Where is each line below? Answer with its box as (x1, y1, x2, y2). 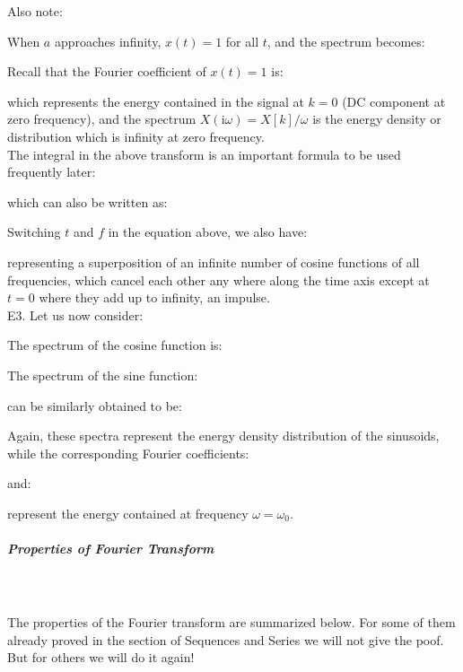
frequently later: (7, 162, 96, 181)
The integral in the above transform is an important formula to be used (7, 144, 401, 163)
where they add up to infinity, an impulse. (39, 288, 270, 307)
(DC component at (342, 92, 446, 110)
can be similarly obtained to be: (7, 396, 182, 415)
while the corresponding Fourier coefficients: (7, 443, 249, 462)
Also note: (7, 2, 63, 20)
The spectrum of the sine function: (7, 365, 198, 384)
